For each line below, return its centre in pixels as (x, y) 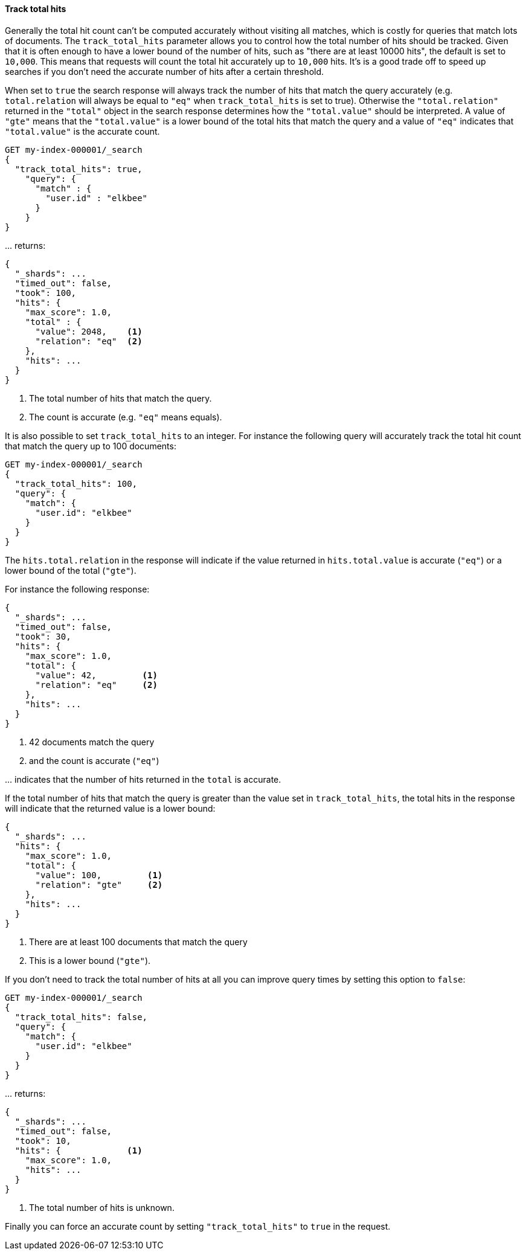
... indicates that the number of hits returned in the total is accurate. (143, 779)
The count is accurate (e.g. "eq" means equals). (126, 417)
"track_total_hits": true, (79, 169)
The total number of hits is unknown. (102, 1207)
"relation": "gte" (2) (99, 884)
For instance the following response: (77, 589)
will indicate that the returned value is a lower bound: (110, 808)
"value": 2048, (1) (89, 331)
